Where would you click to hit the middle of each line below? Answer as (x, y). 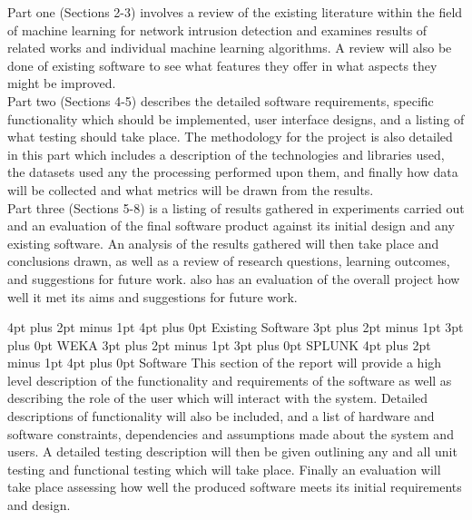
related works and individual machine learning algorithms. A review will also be (230, 48)
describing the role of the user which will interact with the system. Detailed (218, 398)
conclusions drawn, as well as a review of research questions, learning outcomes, (229, 261)
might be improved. (62, 83)
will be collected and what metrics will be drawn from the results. (191, 189)
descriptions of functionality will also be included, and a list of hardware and (221, 416)
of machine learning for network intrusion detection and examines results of (217, 29)
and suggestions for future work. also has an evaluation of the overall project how (234, 278)
